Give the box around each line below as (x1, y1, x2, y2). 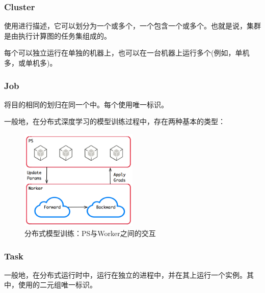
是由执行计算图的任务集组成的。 (4, 30, 111, 41)
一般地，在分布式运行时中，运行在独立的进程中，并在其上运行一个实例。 (4, 269, 247, 280)
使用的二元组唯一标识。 (18, 279, 97, 290)
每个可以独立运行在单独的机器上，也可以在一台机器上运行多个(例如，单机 (4, 47, 250, 58)
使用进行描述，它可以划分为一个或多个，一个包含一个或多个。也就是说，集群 (4, 20, 261, 31)
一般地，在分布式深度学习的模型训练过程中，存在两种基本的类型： (4, 116, 225, 127)
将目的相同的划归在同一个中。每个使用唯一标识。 (4, 99, 168, 109)
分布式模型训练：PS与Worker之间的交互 (24, 228, 156, 239)
